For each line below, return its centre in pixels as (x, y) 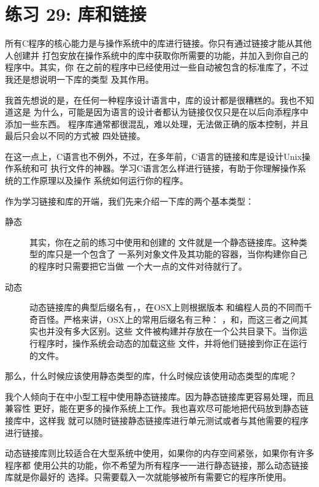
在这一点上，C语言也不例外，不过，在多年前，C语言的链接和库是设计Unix (153, 156)
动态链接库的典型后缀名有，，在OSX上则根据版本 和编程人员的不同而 (167, 307)
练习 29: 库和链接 (76, 14)
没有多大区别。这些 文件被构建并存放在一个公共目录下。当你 (177, 331)
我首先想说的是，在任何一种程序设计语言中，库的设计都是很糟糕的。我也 (151, 100)
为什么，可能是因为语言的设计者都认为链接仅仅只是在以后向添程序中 (171, 112)
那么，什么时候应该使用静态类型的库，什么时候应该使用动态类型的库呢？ (151, 376)
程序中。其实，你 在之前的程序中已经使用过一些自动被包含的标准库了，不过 (157, 67)
